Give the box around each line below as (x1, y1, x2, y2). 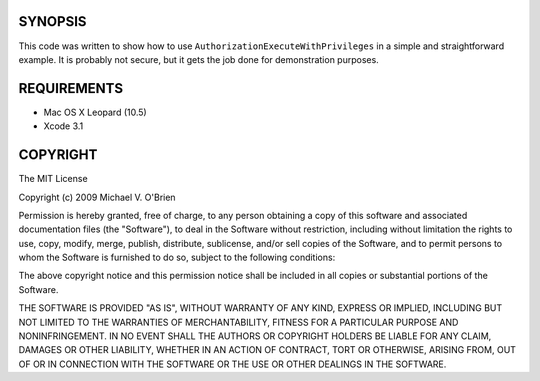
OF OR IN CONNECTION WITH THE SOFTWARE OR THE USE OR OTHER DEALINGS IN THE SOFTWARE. (18, 358, 447, 370)
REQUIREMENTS (18, 80, 124, 97)
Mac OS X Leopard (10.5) (43, 106, 147, 118)
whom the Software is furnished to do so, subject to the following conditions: (18, 251, 336, 264)
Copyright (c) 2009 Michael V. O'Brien (18, 191, 176, 203)
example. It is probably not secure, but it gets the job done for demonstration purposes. (18, 53, 379, 65)
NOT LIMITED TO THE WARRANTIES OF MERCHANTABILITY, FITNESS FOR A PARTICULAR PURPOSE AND (18, 316, 459, 328)
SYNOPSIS (18, 13, 87, 30)
